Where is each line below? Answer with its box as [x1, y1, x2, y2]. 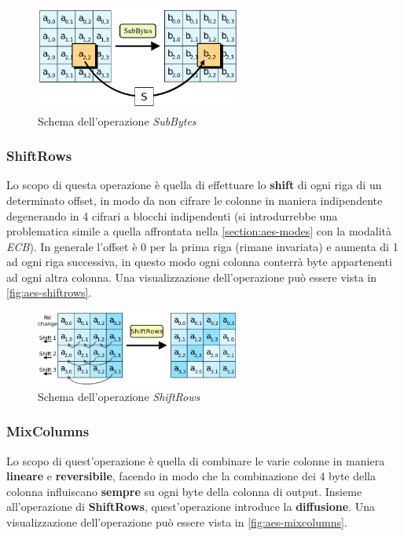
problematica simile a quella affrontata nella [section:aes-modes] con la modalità [6, 223, 391, 239]
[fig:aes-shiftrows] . [6, 284, 92, 301]
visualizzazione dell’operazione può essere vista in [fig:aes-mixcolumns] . [6, 514, 347, 531]
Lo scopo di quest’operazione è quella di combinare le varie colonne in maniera [6, 452, 385, 469]
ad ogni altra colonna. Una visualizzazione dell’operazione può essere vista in [6, 268, 376, 285]
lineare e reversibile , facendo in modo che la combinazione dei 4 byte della [6, 468, 376, 484]
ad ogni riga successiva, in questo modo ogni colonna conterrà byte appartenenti [6, 253, 392, 270]
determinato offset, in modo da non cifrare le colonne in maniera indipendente [6, 191, 383, 208]
